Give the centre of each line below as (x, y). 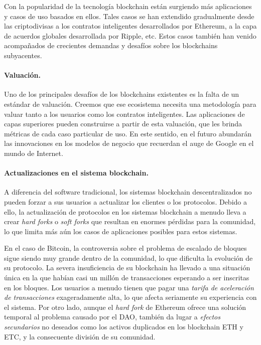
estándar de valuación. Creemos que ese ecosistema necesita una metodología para (130, 104)
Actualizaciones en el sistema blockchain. (76, 173)
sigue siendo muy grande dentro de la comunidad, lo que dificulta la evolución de (128, 257)
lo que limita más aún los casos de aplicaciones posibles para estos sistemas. (121, 231)
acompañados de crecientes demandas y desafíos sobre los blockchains (111, 45)
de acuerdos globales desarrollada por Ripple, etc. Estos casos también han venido (130, 35)
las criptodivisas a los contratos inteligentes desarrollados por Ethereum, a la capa (130, 26)
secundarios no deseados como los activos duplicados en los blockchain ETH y (124, 327)
